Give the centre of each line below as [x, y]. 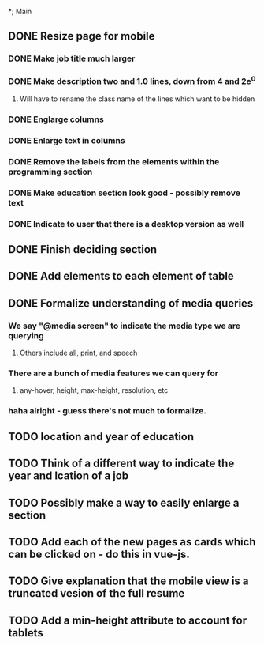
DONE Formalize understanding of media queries [131, 303]
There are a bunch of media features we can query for [113, 373]
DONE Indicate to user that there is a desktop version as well [126, 224]
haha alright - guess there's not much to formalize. [107, 411]
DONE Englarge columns [56, 119]
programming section [50, 172]
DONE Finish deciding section [83, 249]
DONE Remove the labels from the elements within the [114, 161]
